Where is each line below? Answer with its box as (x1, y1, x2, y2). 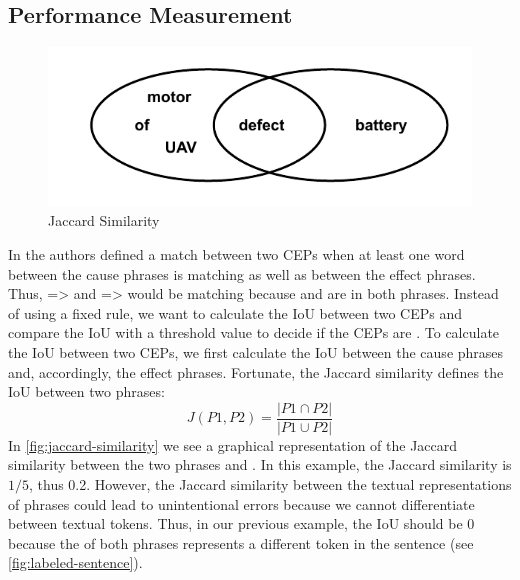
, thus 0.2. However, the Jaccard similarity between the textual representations (29, 474, 512, 495)
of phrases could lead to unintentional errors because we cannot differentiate (8, 493, 475, 514)
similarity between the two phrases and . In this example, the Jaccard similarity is (8, 454, 512, 475)
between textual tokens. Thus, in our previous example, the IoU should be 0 (8, 513, 475, 534)
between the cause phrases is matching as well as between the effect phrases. (8, 263, 476, 284)
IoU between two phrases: (8, 381, 165, 402)
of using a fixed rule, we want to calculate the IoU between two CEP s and (8, 302, 463, 323)
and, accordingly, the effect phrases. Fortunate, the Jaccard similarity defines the (8, 361, 504, 382)
